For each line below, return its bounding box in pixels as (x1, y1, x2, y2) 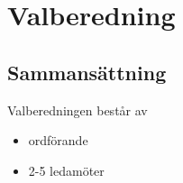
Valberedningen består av (7, 100, 148, 119)
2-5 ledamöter (28, 160, 105, 179)
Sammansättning (7, 58, 167, 86)
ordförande (28, 131, 88, 150)
